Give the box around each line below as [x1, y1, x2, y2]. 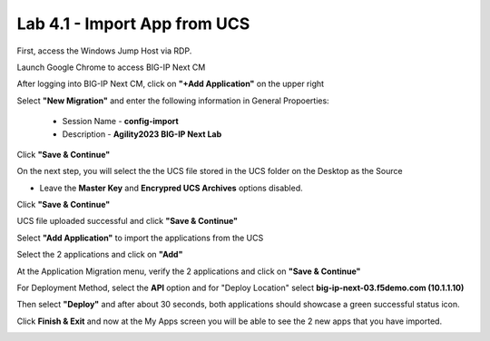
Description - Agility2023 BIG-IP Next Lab [62, 128, 222, 140]
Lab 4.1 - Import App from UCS [16, 14, 250, 34]
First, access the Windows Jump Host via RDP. [16, 45, 192, 56]
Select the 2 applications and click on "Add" [16, 249, 183, 260]
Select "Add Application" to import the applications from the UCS [16, 232, 264, 243]
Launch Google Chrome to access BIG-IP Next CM [16, 62, 206, 73]
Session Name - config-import [62, 116, 179, 127]
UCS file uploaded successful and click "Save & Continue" [16, 216, 239, 227]
